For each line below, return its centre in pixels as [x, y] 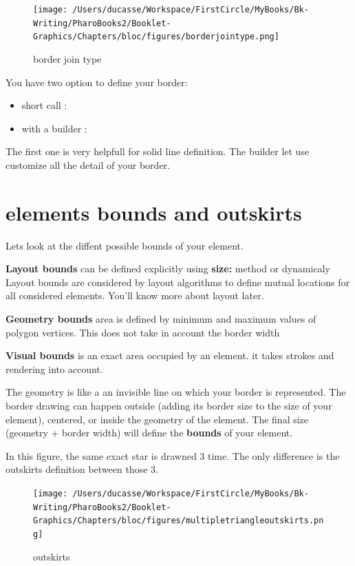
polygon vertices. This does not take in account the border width [143, 332]
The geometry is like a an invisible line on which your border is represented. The [176, 392]
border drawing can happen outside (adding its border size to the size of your [169, 405]
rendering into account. [54, 368]
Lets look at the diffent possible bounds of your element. [125, 245]
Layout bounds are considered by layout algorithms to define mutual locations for [178, 282]
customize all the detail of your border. [88, 164]
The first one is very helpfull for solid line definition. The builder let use [158, 151]
